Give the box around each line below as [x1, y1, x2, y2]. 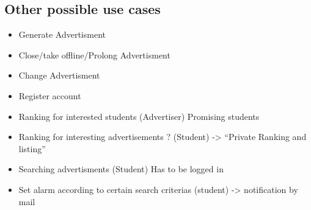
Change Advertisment [18, 69, 100, 82]
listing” [18, 142, 46, 155]
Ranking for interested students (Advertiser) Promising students [18, 110, 260, 122]
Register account [18, 89, 81, 102]
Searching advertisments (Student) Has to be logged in [18, 163, 224, 175]
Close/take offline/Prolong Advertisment [18, 48, 170, 61]
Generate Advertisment [18, 28, 106, 41]
